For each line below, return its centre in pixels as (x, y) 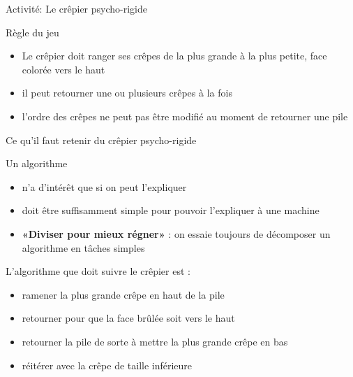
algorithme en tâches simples (83, 247)
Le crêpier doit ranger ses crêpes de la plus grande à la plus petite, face (174, 56)
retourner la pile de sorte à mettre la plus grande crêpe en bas (155, 341)
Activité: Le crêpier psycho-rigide (76, 8)
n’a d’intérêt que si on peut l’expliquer (104, 186)
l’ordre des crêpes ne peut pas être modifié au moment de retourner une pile (185, 116)
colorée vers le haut (63, 69)
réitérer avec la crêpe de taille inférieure (107, 365)
